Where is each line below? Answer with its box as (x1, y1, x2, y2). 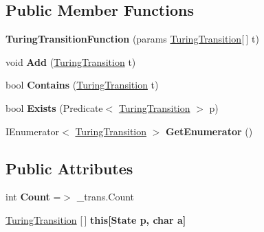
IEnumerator (5, 124, 60, 138)
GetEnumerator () (166, 124, 253, 138)
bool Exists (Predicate (5, 100, 103, 115)
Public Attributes (5, 157, 133, 178)
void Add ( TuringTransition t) (5, 54, 136, 69)
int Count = (5, 189, 61, 204)
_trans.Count (76, 189, 135, 204)
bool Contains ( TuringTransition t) (5, 78, 159, 92)
